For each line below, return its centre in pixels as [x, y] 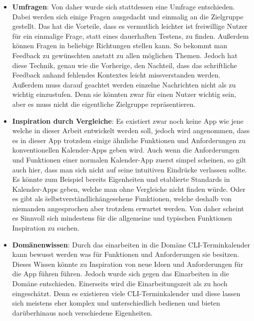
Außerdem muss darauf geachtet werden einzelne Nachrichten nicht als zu [124, 84]
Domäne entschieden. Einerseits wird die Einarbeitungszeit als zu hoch [120, 283]
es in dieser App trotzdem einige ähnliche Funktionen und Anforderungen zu [129, 140]
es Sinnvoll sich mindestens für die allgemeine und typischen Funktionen [122, 218]
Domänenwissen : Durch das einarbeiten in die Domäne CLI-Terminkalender [131, 244]
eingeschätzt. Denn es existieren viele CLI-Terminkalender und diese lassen [126, 293]
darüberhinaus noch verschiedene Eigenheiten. [82, 312]
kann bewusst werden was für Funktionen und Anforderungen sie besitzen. [126, 254]
